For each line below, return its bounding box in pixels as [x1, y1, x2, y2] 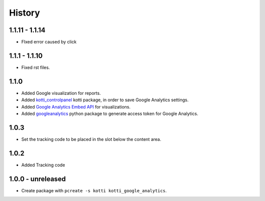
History [9, 7, 40, 18]
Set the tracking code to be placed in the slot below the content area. [21, 136, 161, 142]
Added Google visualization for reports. [21, 90, 101, 96]
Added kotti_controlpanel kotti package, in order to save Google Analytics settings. [21, 97, 189, 103]
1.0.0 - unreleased [9, 175, 66, 183]
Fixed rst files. [21, 64, 50, 70]
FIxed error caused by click [21, 39, 77, 45]
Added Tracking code [21, 162, 65, 168]
